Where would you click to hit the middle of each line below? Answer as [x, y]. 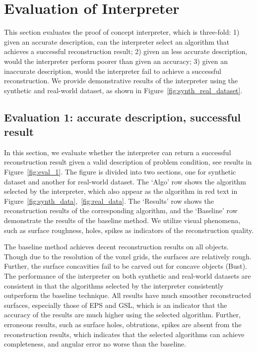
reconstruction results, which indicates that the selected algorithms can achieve [124, 334]
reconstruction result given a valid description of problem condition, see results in [128, 162]
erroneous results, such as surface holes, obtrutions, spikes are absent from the [123, 324]
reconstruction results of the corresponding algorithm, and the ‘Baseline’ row [121, 210]
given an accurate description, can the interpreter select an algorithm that [117, 41]
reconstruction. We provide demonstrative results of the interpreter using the [121, 81]
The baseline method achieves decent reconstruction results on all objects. [116, 247]
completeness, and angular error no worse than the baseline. [95, 344]
